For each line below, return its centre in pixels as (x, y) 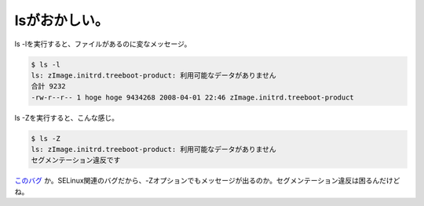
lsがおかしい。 (62, 20)
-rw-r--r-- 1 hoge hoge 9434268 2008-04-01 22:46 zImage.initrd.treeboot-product (193, 97)
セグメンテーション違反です (76, 160)
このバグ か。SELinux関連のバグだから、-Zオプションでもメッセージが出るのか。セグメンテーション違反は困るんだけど (207, 181)
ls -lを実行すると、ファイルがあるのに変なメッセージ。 (103, 44)
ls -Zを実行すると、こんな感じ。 (67, 117)
